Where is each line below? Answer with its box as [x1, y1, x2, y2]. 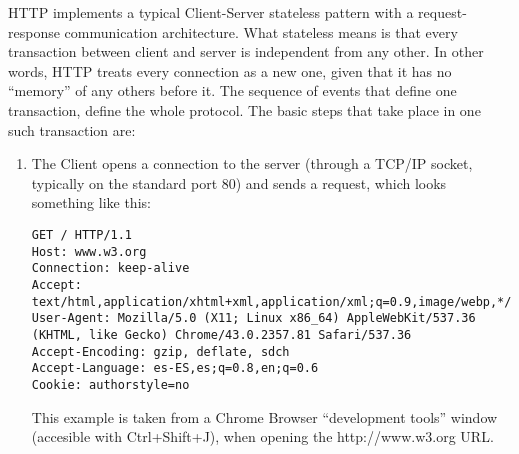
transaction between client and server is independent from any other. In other [8, 41, 484, 62]
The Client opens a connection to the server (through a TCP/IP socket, [31, 153, 473, 174]
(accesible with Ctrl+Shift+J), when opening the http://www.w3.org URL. [31, 426, 494, 447]
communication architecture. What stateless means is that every [64, 21, 458, 42]
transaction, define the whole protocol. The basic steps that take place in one [8, 99, 481, 120]
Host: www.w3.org [31, 244, 147, 259]
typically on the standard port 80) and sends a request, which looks [31, 172, 447, 193]
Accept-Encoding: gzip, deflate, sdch [31, 344, 290, 359]
